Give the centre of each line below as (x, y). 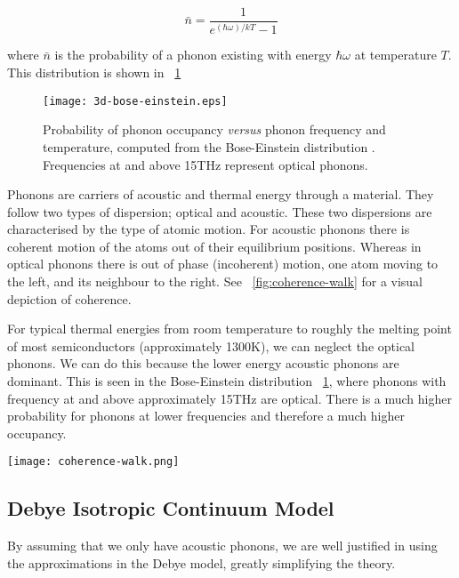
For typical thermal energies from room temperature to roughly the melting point (229, 329)
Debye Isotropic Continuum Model (171, 508)
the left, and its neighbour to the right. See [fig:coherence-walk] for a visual (215, 281)
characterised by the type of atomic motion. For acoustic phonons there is (209, 229)
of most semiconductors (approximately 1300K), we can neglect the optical (211, 345)
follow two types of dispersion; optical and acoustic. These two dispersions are (220, 211)
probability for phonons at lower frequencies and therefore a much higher (206, 416)
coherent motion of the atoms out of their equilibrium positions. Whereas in (214, 246)
